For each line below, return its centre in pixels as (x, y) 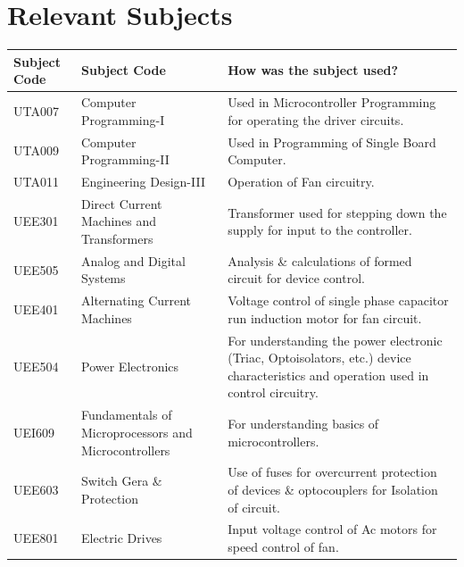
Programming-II (125, 159)
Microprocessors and (137, 432)
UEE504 (36, 367)
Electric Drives (122, 538)
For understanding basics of (303, 424)
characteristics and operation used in (328, 375)
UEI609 (34, 432)
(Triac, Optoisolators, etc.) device (319, 358)
